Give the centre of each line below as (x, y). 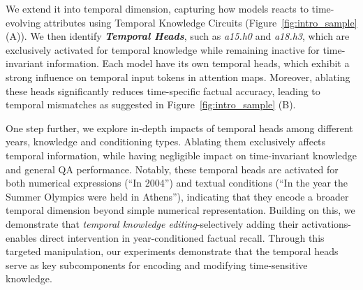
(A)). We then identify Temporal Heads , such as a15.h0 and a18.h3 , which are (178, 36)
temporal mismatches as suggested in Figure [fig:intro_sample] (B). (151, 104)
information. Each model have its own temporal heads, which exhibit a (198, 63)
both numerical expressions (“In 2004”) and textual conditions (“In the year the (177, 183)
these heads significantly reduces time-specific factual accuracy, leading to (163, 90)
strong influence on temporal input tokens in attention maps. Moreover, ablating (178, 77)
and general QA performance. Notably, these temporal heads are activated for (172, 169)
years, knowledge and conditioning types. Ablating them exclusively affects (166, 142)
